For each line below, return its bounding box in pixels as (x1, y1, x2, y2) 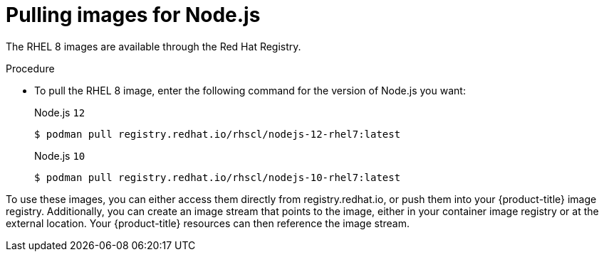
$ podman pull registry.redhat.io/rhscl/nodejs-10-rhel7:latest (34, 171, 401, 183)
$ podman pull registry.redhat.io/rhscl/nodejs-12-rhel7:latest (34, 128, 401, 140)
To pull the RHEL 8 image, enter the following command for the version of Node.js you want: (34, 84, 466, 97)
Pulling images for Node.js (6, 3, 261, 27)
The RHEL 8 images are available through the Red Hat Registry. (6, 40, 301, 53)
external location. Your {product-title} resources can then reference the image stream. (6, 217, 410, 229)
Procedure (6, 62, 55, 75)
